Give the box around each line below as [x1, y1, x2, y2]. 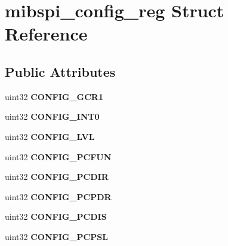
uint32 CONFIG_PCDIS [5, 210, 107, 223]
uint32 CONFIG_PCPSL [5, 230, 108, 242]
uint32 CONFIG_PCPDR [5, 190, 112, 203]
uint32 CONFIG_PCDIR [5, 170, 109, 183]
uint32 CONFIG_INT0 [5, 110, 100, 123]
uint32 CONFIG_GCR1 [5, 90, 104, 102]
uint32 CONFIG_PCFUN [5, 150, 112, 163]
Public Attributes [5, 62, 116, 80]
